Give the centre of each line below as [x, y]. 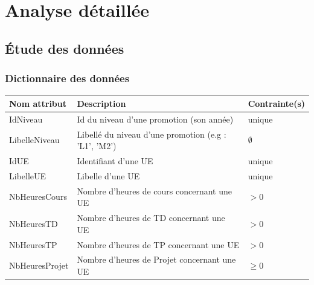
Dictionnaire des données [67, 78]
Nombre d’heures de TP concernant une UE [158, 244]
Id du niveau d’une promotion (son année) [155, 119]
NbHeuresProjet [39, 265]
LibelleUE [28, 175]
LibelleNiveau [34, 140]
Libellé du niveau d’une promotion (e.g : [152, 134]
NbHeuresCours [38, 197]
